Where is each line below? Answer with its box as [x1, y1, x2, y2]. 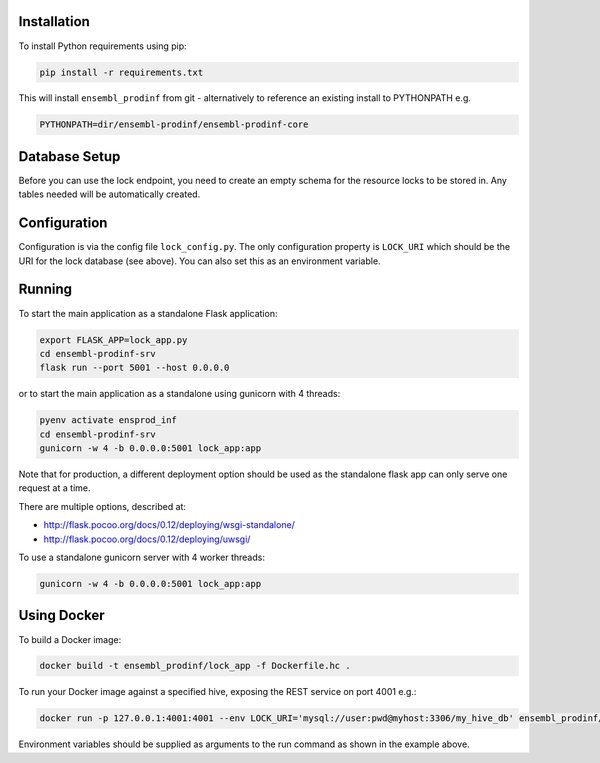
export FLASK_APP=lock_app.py [39, 334, 188, 345]
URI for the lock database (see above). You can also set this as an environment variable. [18, 255, 381, 267]
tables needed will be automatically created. [18, 188, 201, 200]
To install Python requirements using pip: [18, 40, 187, 52]
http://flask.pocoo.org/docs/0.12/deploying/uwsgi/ [43, 533, 251, 545]
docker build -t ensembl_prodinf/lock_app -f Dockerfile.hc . [39, 660, 351, 672]
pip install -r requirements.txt [39, 66, 204, 78]
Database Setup [18, 148, 121, 165]
